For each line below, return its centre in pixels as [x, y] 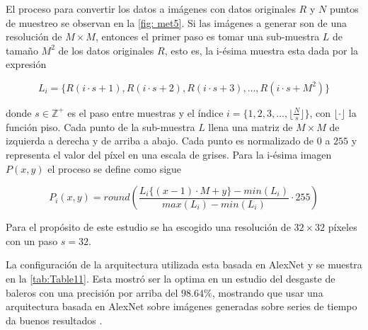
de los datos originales [106, 50]
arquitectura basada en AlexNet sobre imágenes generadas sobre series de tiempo [182, 306]
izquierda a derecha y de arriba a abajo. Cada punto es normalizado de [160, 141]
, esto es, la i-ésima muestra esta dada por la [261, 50]
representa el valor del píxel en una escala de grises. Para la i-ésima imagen [169, 154]
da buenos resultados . [54, 320]
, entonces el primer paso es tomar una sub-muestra [207, 36]
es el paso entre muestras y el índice [145, 112]
